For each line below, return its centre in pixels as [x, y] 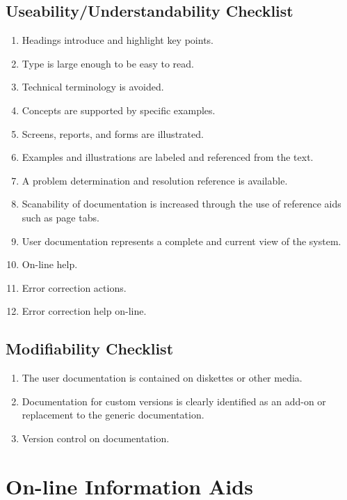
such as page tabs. [60, 217]
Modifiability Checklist [90, 349]
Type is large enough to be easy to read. [108, 63]
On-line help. [50, 264]
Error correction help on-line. [84, 311]
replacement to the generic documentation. [113, 415]
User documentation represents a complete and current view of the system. [181, 241]
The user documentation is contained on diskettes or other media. [162, 378]
